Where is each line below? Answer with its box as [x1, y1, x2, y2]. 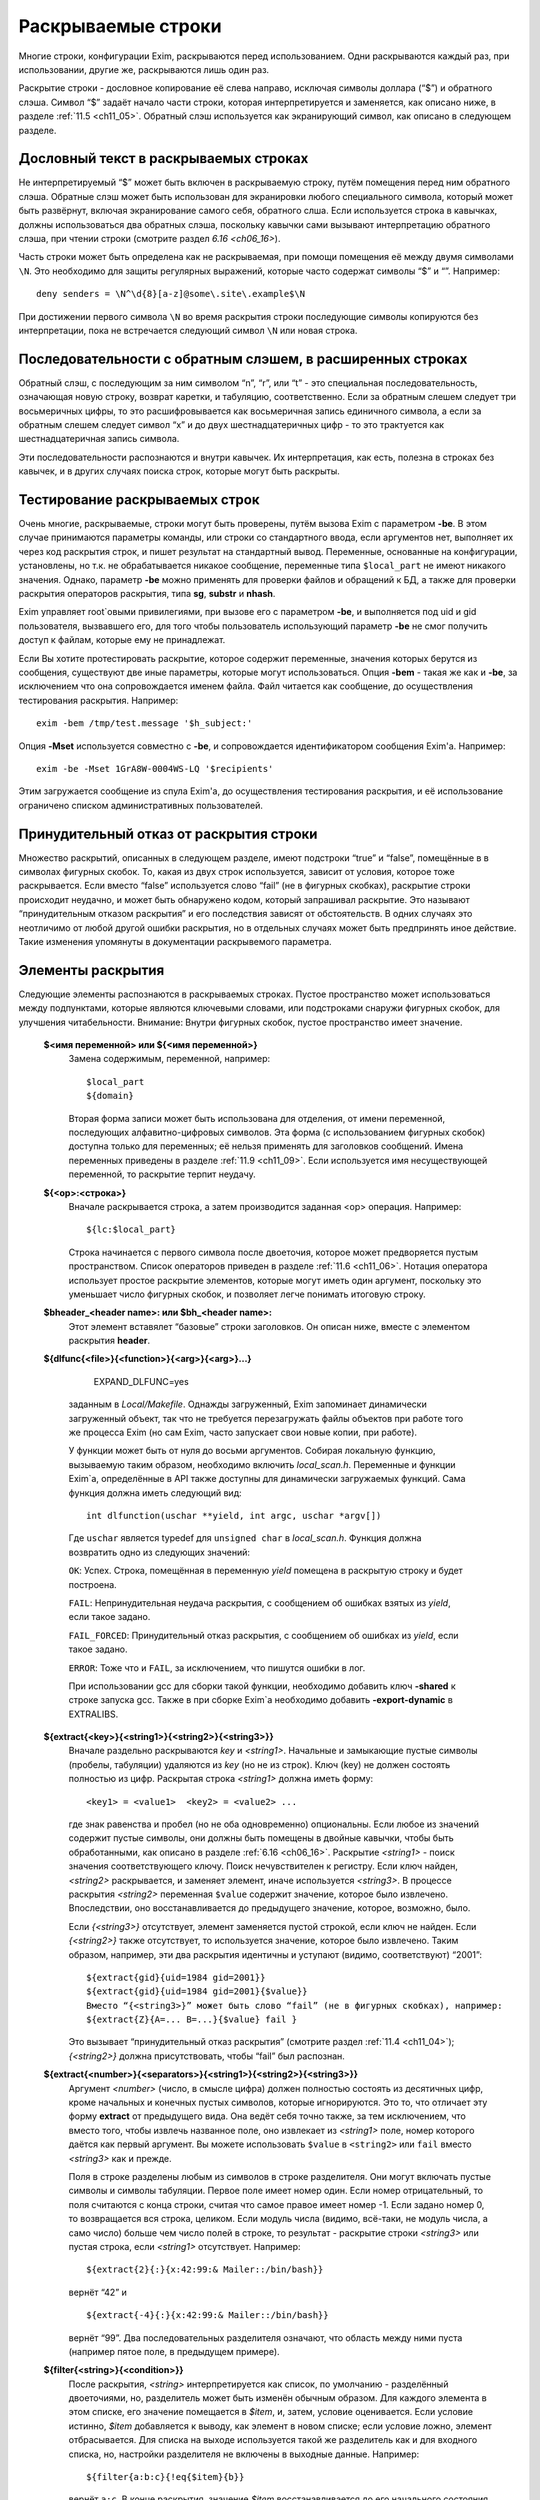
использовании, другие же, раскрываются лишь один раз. [18, 63, 270, 75]
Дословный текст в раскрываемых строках [18, 150, 309, 167]
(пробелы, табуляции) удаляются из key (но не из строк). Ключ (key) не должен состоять [68, 1758, 451, 1770]
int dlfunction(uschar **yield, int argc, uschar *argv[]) [86, 1510, 382, 1521]
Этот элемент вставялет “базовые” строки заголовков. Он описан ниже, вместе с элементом [68, 1320, 470, 1332]
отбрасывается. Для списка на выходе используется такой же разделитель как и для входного [68, 2434, 478, 2446]
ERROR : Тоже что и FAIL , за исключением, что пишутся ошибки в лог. [68, 1661, 366, 1674]
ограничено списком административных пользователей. [18, 799, 264, 811]
